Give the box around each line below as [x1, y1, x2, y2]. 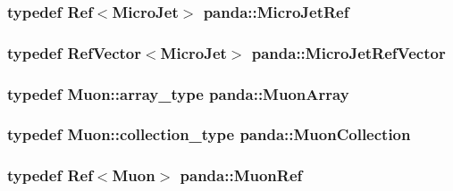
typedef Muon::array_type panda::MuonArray [7, 82, 349, 104]
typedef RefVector [7, 41, 141, 63]
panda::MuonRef [180, 164, 303, 187]
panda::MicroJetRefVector [251, 41, 446, 63]
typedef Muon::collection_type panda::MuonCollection [7, 123, 411, 145]
